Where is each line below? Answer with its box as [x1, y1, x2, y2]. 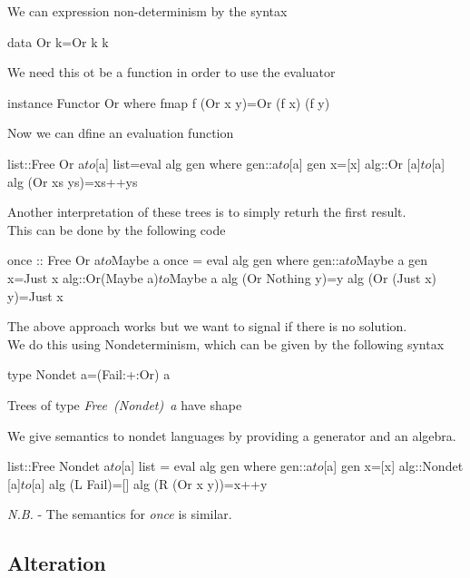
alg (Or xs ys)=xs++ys [7, 171, 138, 191]
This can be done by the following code [7, 220, 226, 239]
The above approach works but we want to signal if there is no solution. [7, 317, 407, 336]
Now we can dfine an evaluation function [7, 123, 234, 142]
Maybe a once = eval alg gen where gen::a [111, 250, 346, 269]
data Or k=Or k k [7, 32, 109, 51]
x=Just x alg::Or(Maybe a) [7, 268, 159, 287]
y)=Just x [7, 286, 64, 305]
